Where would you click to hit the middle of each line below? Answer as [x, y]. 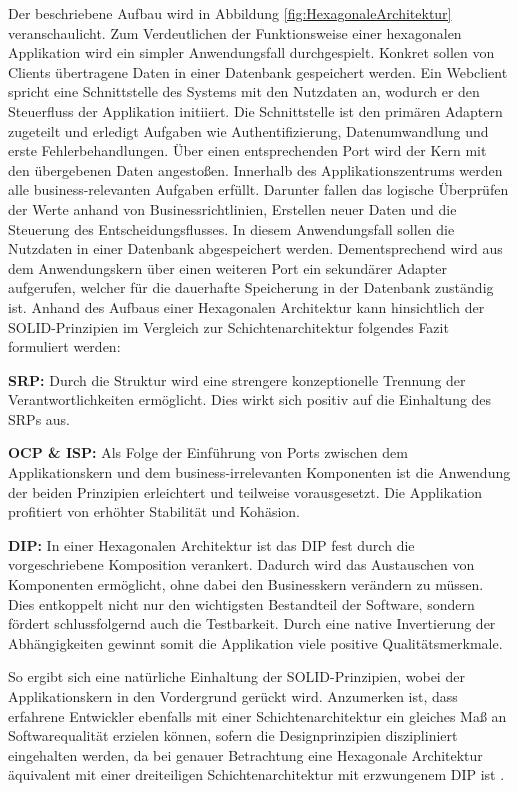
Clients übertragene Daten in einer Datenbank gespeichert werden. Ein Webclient [258, 71]
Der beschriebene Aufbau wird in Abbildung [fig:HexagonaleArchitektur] [230, 13]
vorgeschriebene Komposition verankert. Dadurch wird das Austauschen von [241, 564]
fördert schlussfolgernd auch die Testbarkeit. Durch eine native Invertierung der [252, 623]
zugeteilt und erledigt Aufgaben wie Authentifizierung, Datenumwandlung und [248, 130]
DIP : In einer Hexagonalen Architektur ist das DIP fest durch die [211, 544]
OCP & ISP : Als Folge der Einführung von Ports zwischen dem [208, 452]
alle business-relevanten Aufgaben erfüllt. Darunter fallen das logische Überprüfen [258, 189]
